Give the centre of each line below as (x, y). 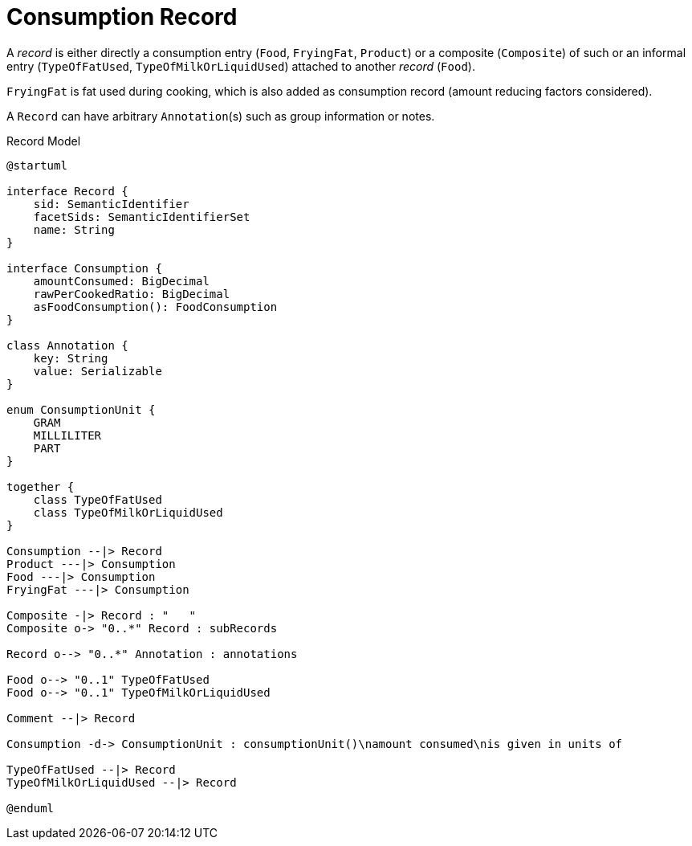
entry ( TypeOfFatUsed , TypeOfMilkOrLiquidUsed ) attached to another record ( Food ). (241, 66)
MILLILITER (67, 435)
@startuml (37, 165)
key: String (71, 358)
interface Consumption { (84, 268)
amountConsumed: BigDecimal (121, 281)
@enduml (31, 808)
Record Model (44, 141)
